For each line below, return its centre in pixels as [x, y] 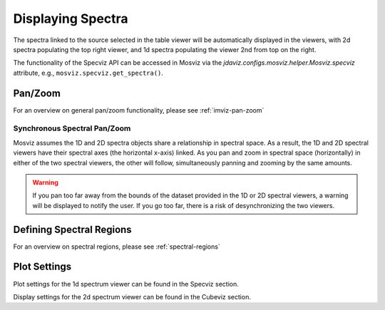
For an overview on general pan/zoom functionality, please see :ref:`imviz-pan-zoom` [139, 110]
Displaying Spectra [71, 19]
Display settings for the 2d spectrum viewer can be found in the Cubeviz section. [132, 296]
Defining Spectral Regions [72, 229]
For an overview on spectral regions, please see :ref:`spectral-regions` [117, 247]
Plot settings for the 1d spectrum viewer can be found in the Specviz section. [126, 284]
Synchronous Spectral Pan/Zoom [72, 128]
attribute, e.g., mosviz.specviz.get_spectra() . [88, 73]
